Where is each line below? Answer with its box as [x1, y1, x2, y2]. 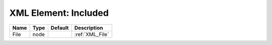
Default [50, 24, 69, 31]
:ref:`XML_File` [74, 31, 109, 38]
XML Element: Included [9, 7, 109, 18]
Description [74, 24, 103, 31]
